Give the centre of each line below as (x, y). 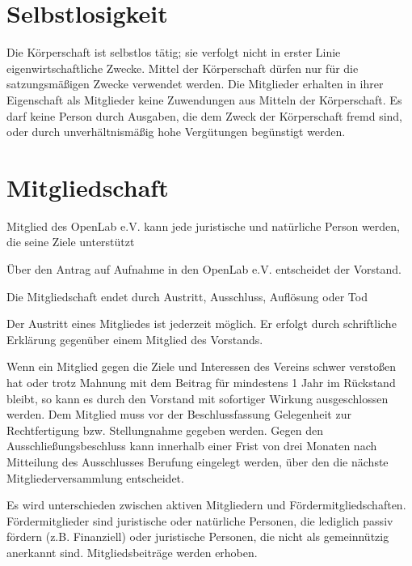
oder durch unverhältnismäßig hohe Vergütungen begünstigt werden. (176, 132)
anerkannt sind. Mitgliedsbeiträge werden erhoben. (132, 552)
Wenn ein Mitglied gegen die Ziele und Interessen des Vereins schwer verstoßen (202, 366)
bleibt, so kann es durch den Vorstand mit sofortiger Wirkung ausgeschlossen (198, 398)
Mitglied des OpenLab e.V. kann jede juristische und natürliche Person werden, (204, 226)
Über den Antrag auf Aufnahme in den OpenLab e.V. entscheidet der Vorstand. (204, 269)
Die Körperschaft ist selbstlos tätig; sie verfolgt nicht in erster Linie (174, 52)
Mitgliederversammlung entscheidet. (95, 477)
